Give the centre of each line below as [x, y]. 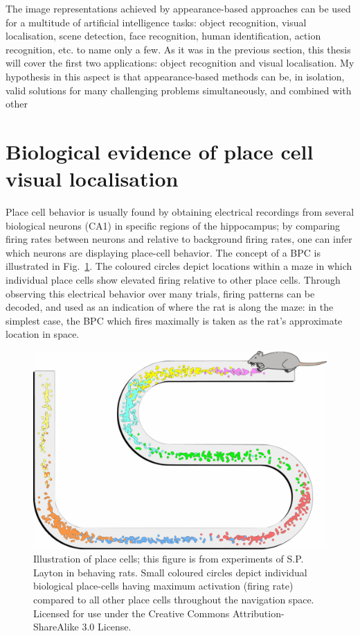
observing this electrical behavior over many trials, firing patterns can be [160, 293]
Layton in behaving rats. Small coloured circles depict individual [170, 572]
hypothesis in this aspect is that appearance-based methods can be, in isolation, [175, 76]
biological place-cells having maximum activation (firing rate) [163, 586]
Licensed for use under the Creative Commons [132, 613]
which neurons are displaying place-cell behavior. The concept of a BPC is [163, 252]
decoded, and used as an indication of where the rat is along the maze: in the [170, 307]
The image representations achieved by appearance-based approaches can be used [178, 8]
